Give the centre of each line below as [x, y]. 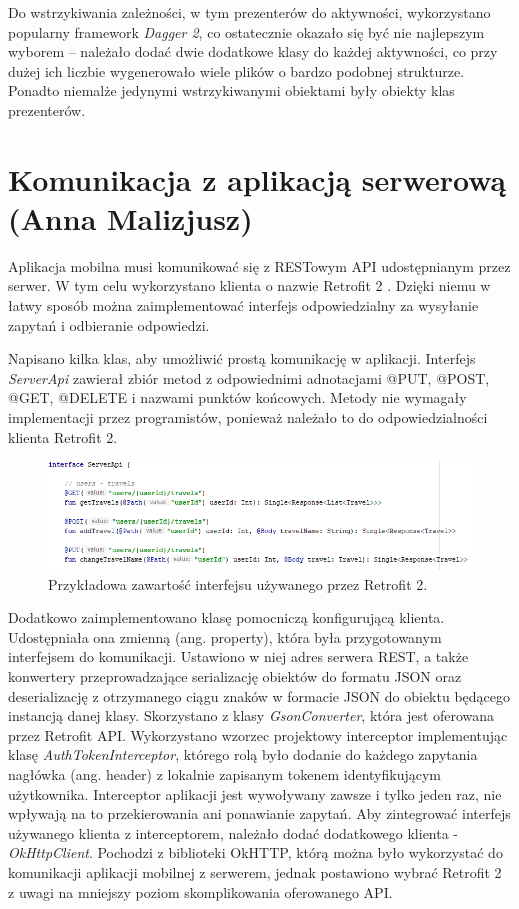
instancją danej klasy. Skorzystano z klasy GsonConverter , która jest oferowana [251, 715]
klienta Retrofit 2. [63, 436]
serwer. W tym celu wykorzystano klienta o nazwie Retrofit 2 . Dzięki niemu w [249, 285]
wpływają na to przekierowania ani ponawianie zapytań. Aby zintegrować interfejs [259, 813]
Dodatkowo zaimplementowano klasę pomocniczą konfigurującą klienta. [226, 617]
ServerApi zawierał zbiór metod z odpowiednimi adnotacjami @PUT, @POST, [249, 377]
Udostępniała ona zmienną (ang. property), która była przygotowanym [225, 636]
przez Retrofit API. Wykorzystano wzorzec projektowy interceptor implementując [258, 734]
